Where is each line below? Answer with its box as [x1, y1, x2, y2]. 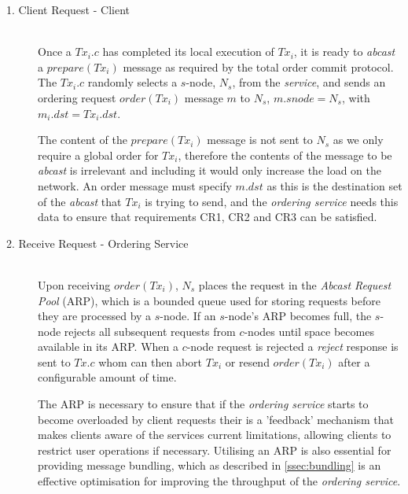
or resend [225, 353, 270, 370]
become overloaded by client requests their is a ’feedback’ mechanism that [38, 411, 395, 427]
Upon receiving [38, 276, 111, 293]
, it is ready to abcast [293, 43, 395, 60]
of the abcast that [38, 193, 122, 209]
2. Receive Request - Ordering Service [6, 234, 189, 251]
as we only [333, 131, 384, 148]
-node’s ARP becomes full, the [224, 308, 372, 324]
